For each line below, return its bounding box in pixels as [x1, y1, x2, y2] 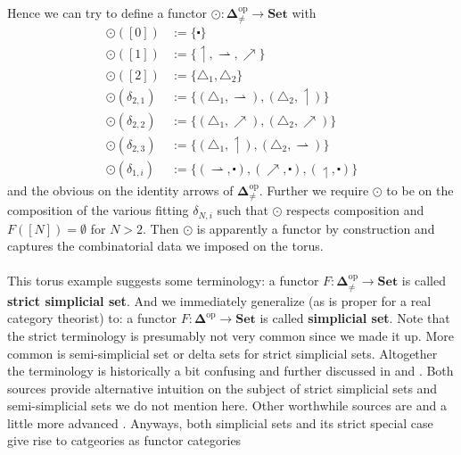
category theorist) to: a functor [7, 309, 177, 327]
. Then [143, 219, 179, 237]
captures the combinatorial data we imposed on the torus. [7, 236, 324, 255]
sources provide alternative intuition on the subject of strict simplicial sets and [7, 378, 438, 397]
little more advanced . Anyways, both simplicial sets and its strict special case [7, 413, 433, 432]
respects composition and [286, 201, 424, 219]
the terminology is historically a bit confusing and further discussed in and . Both [7, 361, 454, 380]
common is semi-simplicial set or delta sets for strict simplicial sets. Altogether [7, 343, 438, 362]
